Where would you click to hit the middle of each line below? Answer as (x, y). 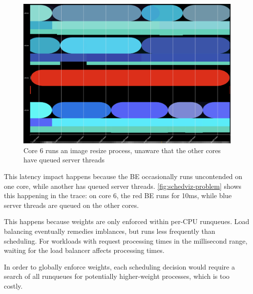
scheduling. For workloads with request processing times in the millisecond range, (126, 240)
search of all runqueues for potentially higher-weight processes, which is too (117, 276)
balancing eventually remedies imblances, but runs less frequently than (110, 231)
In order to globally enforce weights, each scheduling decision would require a (119, 266)
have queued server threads (64, 160)
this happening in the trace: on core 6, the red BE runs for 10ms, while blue (118, 195)
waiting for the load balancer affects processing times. (84, 250)
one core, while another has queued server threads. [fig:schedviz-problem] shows (123, 186)
